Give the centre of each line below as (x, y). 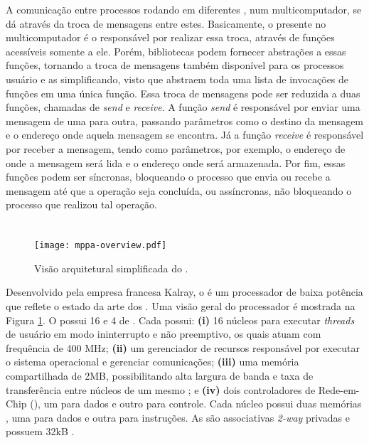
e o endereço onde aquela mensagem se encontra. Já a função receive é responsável (185, 135)
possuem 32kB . (40, 431)
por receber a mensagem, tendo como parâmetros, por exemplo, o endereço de (176, 148)
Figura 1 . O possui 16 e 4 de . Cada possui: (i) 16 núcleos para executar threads (180, 320)
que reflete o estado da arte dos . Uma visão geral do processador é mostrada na (181, 305)
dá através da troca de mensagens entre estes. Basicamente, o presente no (166, 23)
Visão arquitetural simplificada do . (111, 268)
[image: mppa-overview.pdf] (101, 246)
